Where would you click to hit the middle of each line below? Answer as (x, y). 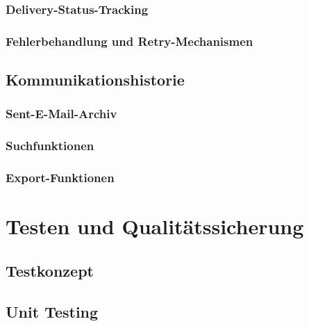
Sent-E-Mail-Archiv (61, 114)
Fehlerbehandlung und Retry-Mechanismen (130, 41)
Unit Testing (52, 311)
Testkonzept (50, 270)
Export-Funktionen (60, 178)
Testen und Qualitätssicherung (155, 226)
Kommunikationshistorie (95, 80)
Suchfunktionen (50, 146)
